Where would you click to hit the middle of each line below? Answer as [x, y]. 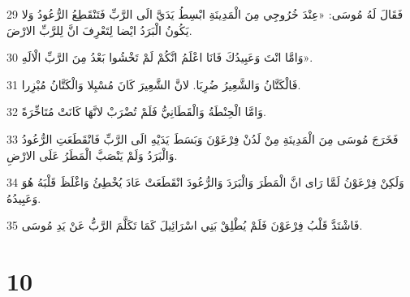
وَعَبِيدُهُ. [24, 198]
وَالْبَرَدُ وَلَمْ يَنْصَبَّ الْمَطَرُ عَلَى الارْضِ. [92, 155]
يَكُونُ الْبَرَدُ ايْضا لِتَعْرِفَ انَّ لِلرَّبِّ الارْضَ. [99, 30]
